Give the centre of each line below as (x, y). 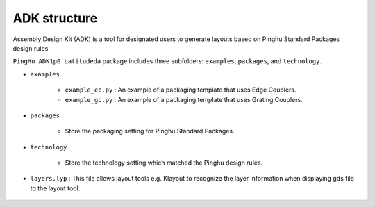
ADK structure (55, 18)
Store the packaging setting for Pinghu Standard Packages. (150, 131)
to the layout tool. (55, 188)
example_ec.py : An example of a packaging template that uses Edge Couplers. (181, 90)
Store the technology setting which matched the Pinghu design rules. (164, 163)
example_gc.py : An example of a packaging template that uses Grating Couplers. (184, 99)
